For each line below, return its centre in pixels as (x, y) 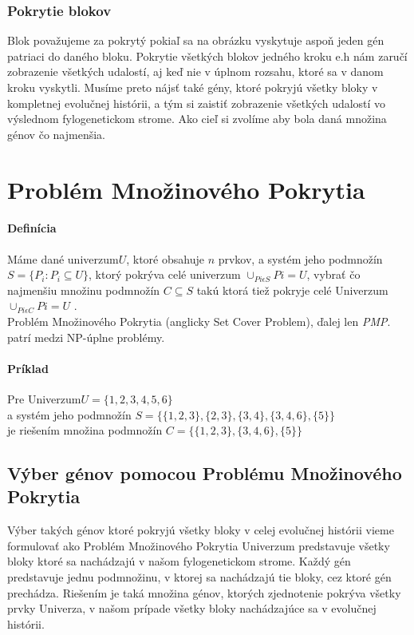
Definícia (32, 228)
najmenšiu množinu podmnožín (84, 290)
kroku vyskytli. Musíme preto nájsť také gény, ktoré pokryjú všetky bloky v (193, 87)
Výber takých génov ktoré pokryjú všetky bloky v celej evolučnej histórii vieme (201, 530)
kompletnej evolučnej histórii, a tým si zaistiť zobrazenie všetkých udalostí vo (197, 103)
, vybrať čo (333, 274)
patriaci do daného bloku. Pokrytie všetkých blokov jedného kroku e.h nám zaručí (207, 56)
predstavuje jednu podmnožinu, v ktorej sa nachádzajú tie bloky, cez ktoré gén (199, 577)
